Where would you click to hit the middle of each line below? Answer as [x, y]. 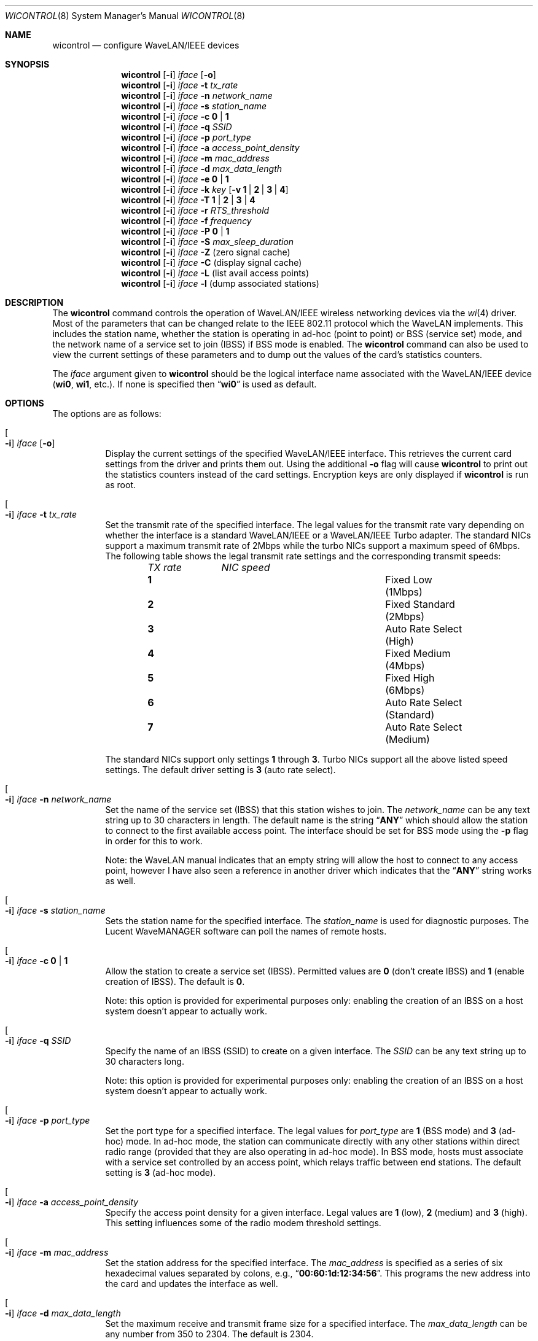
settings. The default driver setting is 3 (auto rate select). [220, 770]
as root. [121, 485]
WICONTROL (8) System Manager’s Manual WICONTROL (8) [125, 16]
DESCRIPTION [34, 302]
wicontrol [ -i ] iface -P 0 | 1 [175, 231]
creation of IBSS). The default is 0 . [175, 981]
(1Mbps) [404, 592]
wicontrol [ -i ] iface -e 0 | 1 [175, 179]
